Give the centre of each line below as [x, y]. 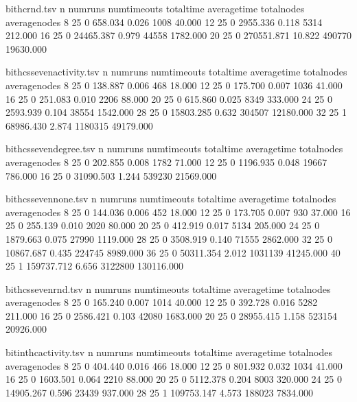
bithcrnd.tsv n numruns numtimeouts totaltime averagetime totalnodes [155, 8]
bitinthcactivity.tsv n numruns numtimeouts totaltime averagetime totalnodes [169, 352]
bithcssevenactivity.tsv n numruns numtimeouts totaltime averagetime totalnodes [176, 72]
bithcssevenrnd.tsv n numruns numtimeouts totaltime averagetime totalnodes [168, 288]
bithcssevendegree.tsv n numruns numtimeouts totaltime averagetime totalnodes [174, 149]
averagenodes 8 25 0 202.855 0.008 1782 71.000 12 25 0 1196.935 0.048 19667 [166, 162]
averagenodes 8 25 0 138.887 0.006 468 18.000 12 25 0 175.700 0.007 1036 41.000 [174, 85]
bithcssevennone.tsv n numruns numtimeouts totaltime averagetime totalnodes [171, 199]
